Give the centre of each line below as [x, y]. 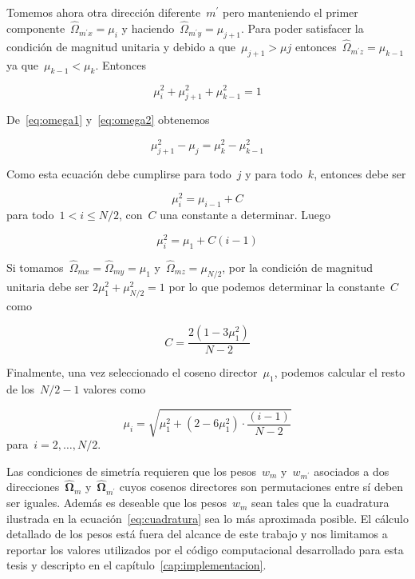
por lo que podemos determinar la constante [277, 286]
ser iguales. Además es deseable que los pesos [117, 503]
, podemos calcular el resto [340, 372]
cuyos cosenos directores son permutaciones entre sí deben [261, 487]
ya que [23, 64]
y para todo [274, 173]
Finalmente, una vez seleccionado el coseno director [132, 372]
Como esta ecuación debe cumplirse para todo [119, 173]
